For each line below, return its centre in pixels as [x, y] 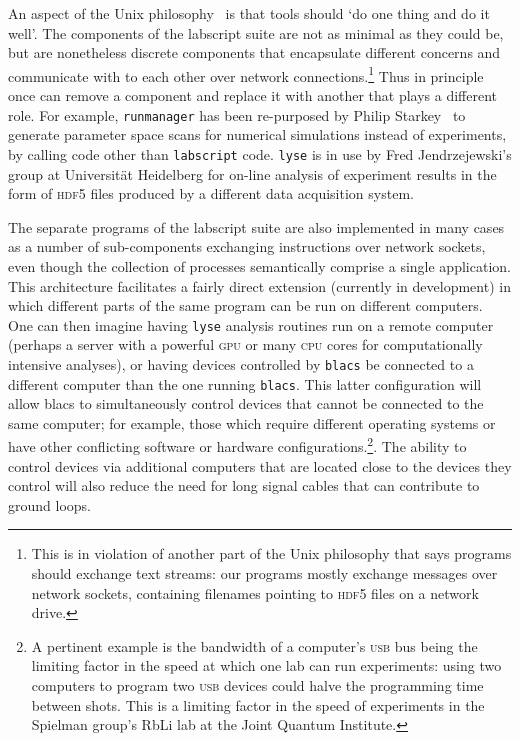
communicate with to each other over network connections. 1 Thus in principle [246, 74]
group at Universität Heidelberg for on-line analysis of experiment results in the [252, 173]
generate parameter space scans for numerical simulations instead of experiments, [257, 134]
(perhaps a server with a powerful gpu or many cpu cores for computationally [245, 344]
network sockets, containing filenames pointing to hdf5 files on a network [255, 592]
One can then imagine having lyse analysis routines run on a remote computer [251, 324]
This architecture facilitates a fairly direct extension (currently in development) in [259, 285]
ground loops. [49, 504]
